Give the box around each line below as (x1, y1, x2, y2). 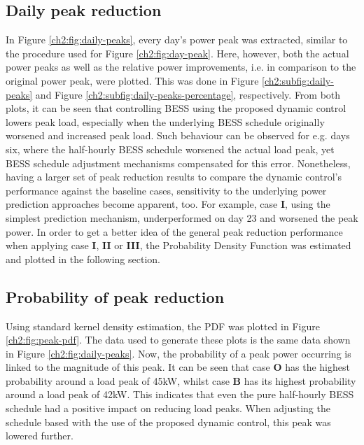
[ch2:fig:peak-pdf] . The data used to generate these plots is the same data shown (6, 332, 351, 347)
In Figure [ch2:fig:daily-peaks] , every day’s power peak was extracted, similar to (6, 32, 348, 47)
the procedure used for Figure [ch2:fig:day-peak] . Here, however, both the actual (6, 45, 349, 60)
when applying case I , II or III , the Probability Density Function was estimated (6, 238, 351, 253)
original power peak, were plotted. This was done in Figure (6, 73, 259, 87)
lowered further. (6, 428, 73, 443)
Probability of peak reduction (6, 285, 225, 307)
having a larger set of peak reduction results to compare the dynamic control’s (6, 169, 342, 184)
